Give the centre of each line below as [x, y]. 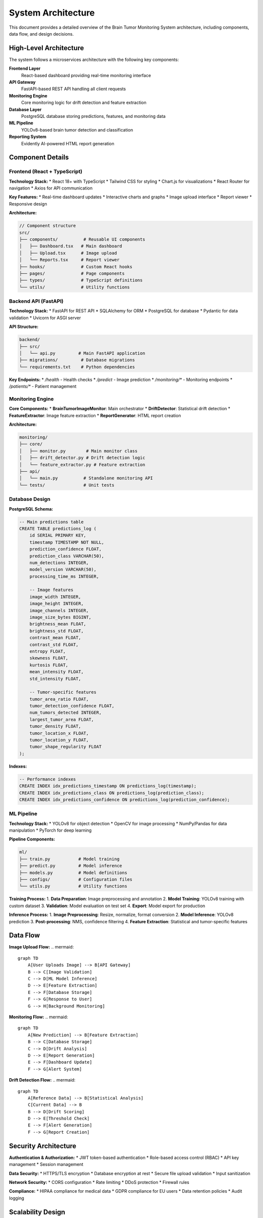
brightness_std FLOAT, [56, 631]
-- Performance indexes [48, 779]
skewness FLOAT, [49, 658]
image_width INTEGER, [55, 597]
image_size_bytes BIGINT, [60, 617]
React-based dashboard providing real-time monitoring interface [86, 75]
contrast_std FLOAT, [54, 645]
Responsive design [28, 204]
